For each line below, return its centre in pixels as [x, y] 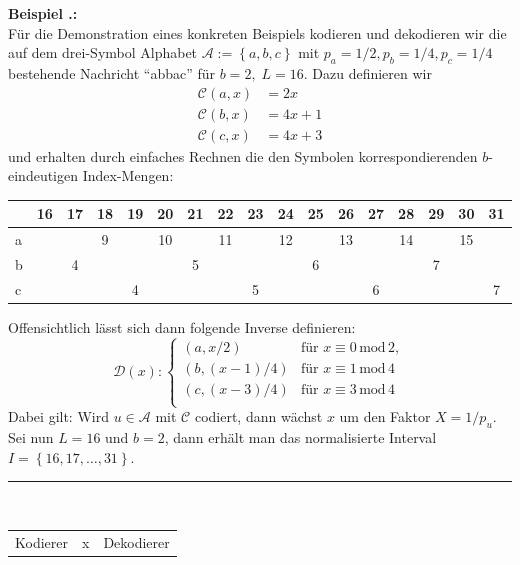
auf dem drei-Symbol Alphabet [103, 52]
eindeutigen [43, 175]
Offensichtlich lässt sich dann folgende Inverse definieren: [182, 326]
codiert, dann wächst [258, 416]
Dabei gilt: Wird [58, 416]
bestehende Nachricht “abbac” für [112, 72]
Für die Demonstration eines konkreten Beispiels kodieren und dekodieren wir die [257, 32]
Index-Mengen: [128, 175]
